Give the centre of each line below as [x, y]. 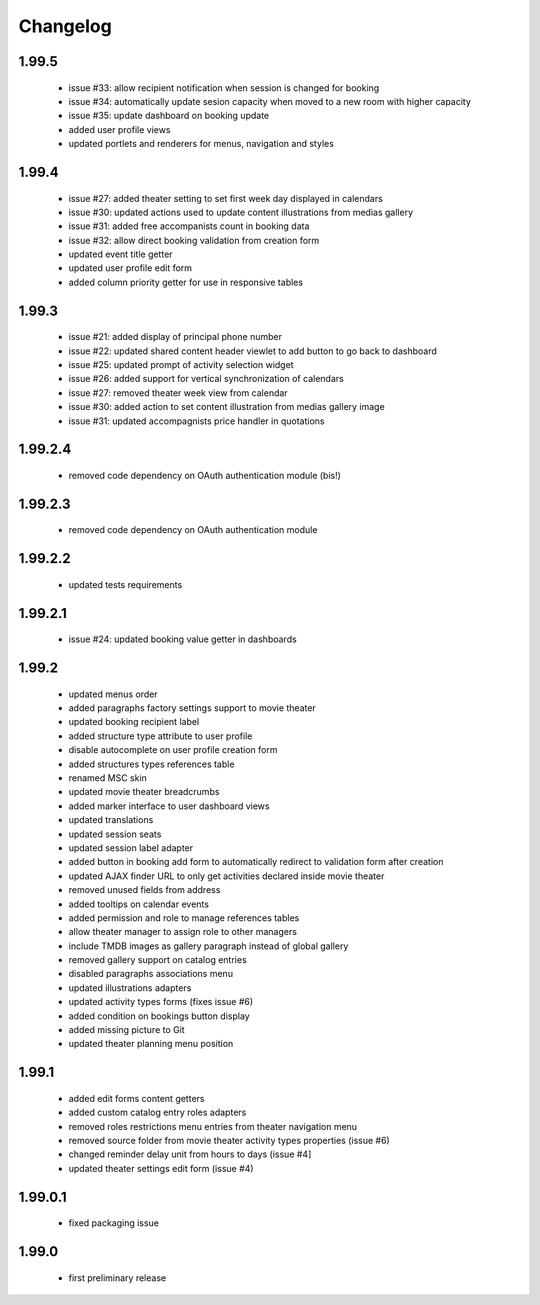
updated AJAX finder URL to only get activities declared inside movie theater [226, 876]
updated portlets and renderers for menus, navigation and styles [201, 144]
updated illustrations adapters [130, 987]
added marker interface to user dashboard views [169, 806]
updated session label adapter [131, 847]
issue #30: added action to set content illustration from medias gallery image [226, 407]
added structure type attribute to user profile [160, 736]
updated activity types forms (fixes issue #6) [161, 1002]
